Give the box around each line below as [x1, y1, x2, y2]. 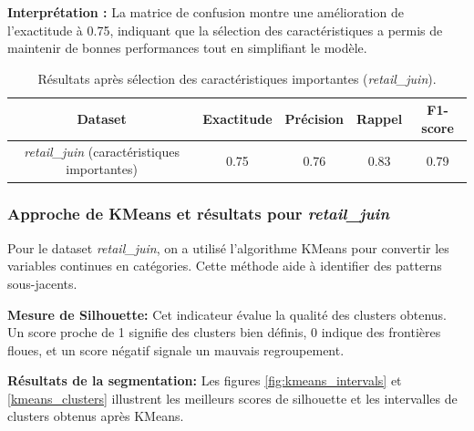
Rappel [356, 109, 403, 128]
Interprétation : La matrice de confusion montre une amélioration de [7, 3, 404, 21]
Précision [284, 109, 345, 128]
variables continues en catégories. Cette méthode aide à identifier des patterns [7, 256, 442, 275]
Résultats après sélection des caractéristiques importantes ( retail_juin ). [37, 68, 437, 87]
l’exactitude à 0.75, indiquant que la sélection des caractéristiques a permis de [7, 20, 443, 39]
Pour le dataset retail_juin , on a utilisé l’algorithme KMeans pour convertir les [7, 238, 449, 257]
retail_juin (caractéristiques [24, 141, 180, 160]
